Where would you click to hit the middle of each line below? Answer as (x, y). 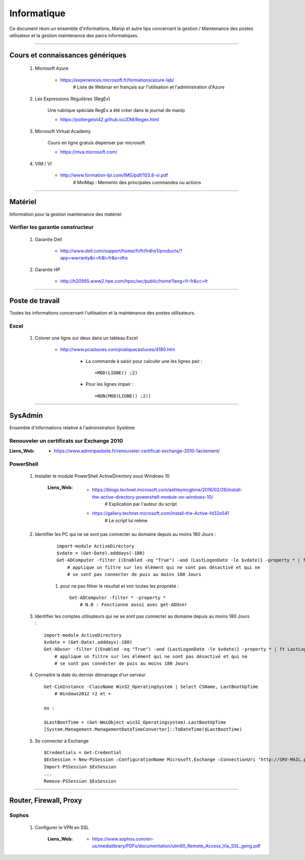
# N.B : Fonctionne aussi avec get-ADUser (133, 605)
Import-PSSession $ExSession (80, 767)
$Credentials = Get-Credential (83, 752)
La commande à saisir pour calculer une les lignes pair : (144, 361)
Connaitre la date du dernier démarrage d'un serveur (90, 675)
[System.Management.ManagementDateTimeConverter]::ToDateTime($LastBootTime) (143, 729)
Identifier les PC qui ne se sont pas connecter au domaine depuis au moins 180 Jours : (125, 534)
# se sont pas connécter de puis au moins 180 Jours (121, 664)
